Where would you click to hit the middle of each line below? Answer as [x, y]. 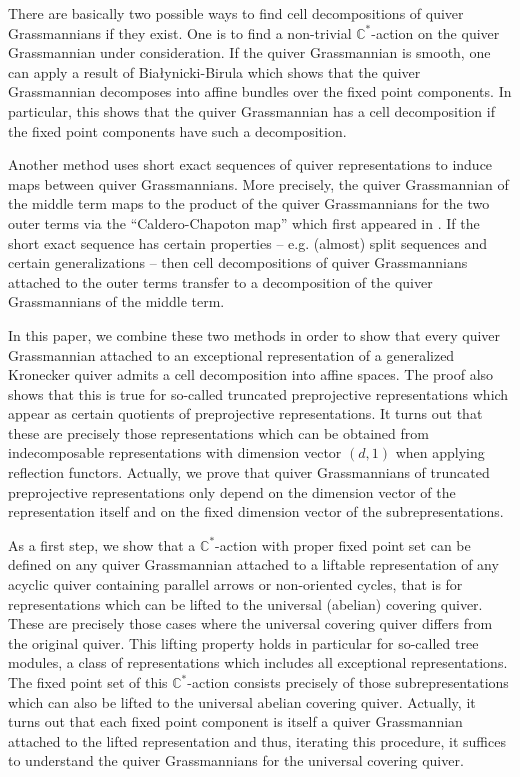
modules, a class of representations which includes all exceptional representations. [258, 662]
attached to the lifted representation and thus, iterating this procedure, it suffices [257, 740]
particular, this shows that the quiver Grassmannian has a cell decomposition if [251, 110]
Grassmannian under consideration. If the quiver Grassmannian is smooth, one [249, 52]
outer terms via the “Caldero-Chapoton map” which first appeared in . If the [244, 222]
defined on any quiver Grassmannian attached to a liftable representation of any [253, 564]
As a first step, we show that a [102, 544]
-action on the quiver [435, 32]
